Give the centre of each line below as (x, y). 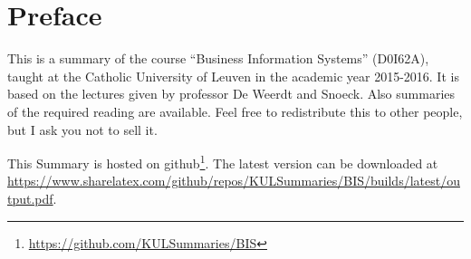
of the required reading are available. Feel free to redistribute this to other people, (235, 111)
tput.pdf (30, 198)
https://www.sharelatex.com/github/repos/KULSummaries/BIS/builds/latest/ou (234, 181)
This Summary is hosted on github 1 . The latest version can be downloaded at (223, 162)
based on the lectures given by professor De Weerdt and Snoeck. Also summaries (231, 94)
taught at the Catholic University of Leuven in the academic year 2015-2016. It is (233, 76)
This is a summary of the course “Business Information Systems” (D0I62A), (218, 58)
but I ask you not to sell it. (82, 129)
